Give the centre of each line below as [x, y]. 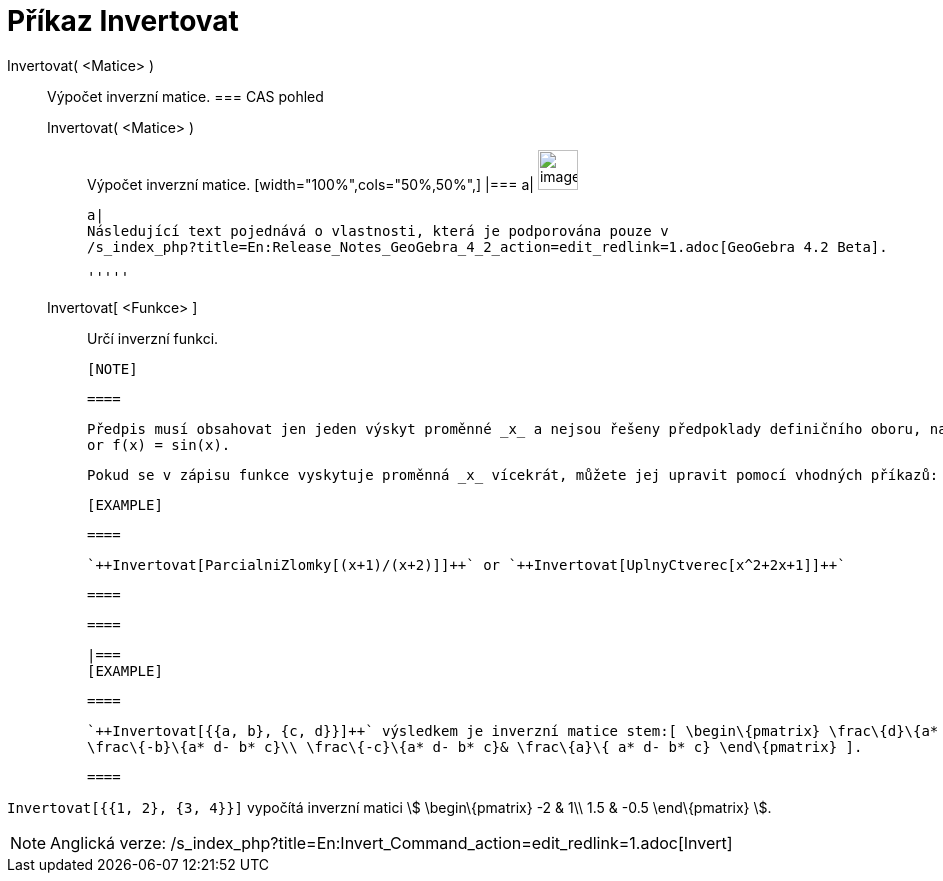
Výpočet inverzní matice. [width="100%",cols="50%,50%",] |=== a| [311, 184]
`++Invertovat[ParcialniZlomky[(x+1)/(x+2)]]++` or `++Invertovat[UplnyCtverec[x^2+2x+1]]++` [466, 564]
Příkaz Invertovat [123, 21]
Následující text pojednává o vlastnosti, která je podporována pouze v [378, 230]
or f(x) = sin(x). [159, 444]
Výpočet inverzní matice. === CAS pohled [185, 96]
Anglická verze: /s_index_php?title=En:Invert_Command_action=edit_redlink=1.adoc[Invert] [391, 842]
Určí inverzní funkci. [153, 338]
